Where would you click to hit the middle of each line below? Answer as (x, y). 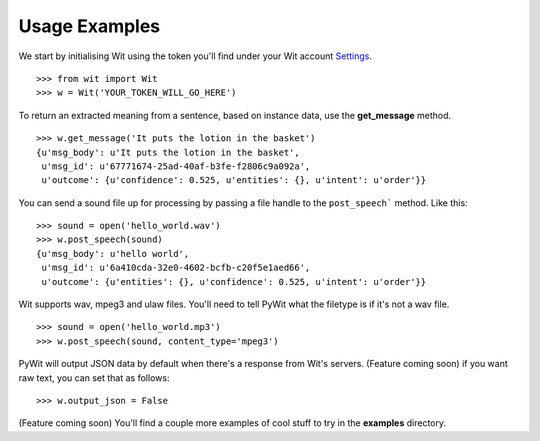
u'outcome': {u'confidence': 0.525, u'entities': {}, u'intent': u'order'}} (234, 180)
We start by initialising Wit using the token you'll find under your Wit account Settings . (195, 56)
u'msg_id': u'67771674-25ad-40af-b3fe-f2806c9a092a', (176, 166)
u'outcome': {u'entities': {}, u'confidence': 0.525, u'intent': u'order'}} (234, 281)
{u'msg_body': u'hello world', (113, 253)
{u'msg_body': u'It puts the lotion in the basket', (168, 152)
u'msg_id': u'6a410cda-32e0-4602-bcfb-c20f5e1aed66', (176, 268)
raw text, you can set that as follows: (94, 377)
